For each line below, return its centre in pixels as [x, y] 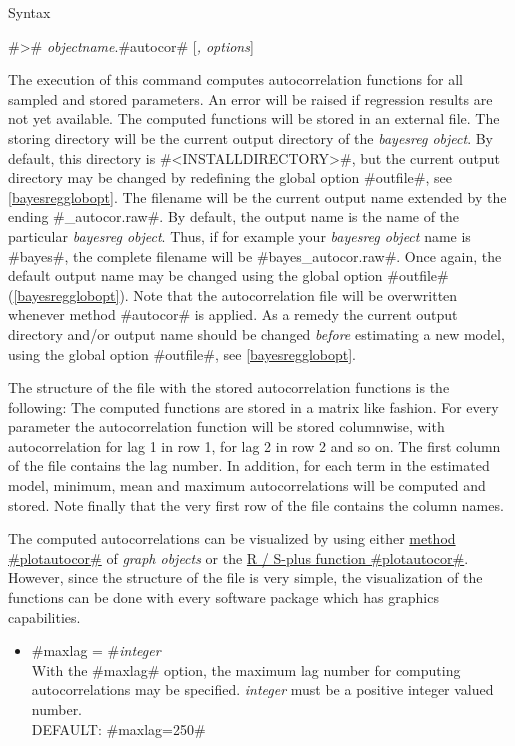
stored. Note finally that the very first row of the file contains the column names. [256, 504]
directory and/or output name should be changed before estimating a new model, [256, 333]
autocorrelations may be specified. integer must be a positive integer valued [262, 689]
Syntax [29, 12]
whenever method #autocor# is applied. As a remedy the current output [233, 314]
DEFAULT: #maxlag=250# [118, 728]
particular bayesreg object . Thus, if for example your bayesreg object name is [239, 235]
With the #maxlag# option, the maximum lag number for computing [246, 669]
